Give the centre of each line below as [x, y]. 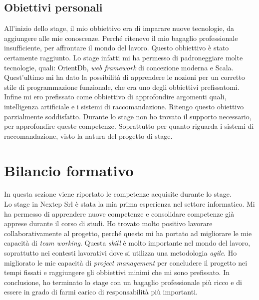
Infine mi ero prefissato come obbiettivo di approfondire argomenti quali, [115, 97]
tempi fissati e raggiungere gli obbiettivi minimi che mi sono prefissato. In [117, 272]
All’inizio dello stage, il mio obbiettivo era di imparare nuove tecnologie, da [119, 28]
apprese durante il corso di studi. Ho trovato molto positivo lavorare [108, 223]
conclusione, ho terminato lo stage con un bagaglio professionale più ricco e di [123, 282]
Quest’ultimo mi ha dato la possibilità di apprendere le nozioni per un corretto [125, 77]
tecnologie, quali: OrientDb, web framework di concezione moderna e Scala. [119, 67]
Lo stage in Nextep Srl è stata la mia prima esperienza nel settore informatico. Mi [129, 204]
